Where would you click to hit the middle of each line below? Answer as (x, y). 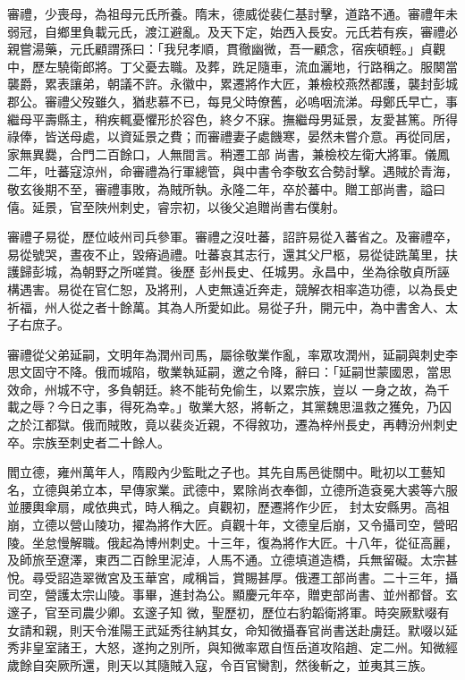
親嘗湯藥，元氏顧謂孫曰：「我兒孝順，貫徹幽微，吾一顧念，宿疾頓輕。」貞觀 (226, 49)
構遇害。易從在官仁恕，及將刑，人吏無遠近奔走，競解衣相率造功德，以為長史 (232, 289)
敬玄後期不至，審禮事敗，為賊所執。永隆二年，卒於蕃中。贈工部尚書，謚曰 (226, 188)
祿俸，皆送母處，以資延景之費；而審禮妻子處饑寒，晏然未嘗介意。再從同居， (232, 136)
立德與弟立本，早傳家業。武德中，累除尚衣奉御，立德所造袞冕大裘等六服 (245, 489)
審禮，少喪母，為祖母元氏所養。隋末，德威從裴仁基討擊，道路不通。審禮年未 (232, 13)
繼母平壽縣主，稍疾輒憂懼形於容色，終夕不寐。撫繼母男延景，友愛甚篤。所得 (232, 119)
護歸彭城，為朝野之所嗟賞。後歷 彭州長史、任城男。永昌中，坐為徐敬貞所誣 (228, 272)
